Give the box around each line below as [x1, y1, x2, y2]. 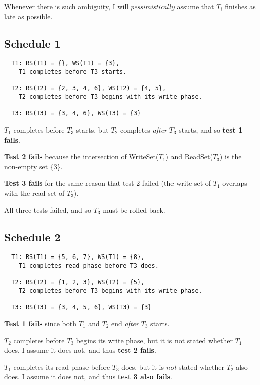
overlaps [222, 178, 247, 188]
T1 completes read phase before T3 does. [18, 262, 159, 269]
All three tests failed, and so [4, 204, 91, 215]
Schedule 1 [4, 35, 61, 51]
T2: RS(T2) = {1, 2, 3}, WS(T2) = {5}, [11, 279, 145, 286]
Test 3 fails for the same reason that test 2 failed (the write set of [4, 178, 211, 188]
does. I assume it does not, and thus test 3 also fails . [4, 371, 172, 382]
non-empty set [4, 161, 48, 171]
